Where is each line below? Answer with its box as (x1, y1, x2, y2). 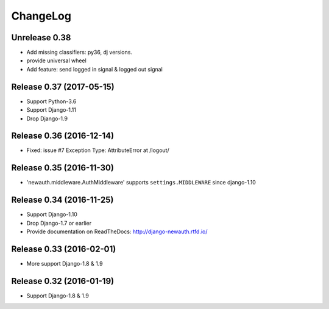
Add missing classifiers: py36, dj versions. (26, 49, 132, 56)
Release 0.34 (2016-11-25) (11, 195, 114, 205)
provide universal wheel (26, 57, 87, 64)
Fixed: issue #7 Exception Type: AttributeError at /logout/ (26, 147, 170, 154)
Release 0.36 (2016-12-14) (11, 131, 115, 141)
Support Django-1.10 (26, 211, 77, 218)
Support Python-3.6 (26, 98, 77, 105)
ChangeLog (11, 9, 71, 23)
